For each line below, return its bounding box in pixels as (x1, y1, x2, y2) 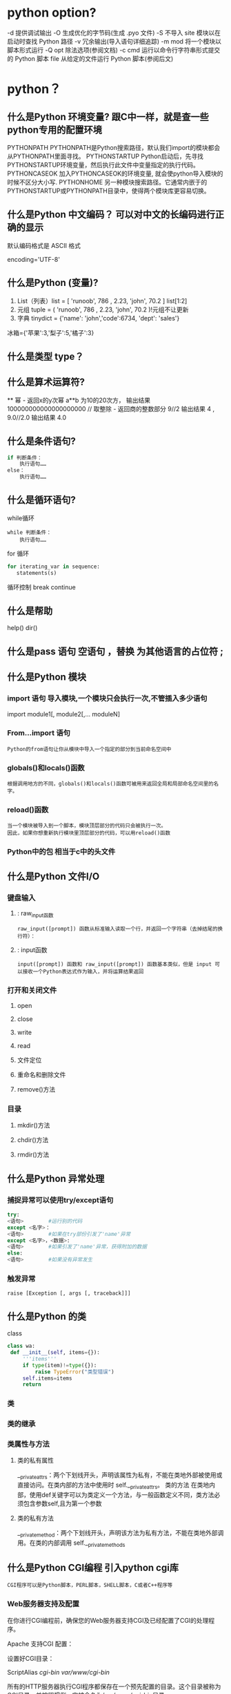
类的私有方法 (17, 1514, 54, 1523)
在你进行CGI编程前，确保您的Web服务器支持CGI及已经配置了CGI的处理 (7, 1616, 209, 1624)
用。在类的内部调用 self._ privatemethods (17, 1539, 125, 1548)
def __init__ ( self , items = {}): (10, 1349, 100, 1356)
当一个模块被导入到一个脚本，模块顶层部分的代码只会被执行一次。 (7, 822, 167, 830)
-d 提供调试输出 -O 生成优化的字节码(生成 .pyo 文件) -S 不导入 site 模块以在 (7, 28, 221, 37)
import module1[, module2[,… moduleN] (7, 710, 121, 718)
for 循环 (7, 549, 30, 558)
